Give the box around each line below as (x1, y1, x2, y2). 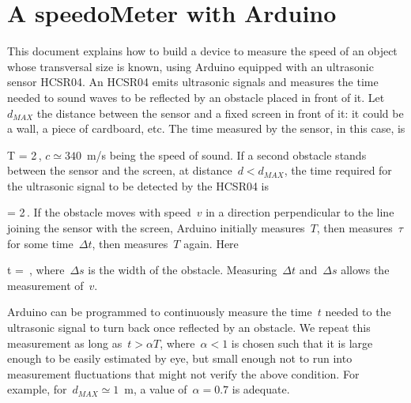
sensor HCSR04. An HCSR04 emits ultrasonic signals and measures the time (7, 73, 379, 90)
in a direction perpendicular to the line (205, 204, 394, 220)
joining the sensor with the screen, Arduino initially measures (7, 220, 305, 236)
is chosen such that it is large (231, 334, 373, 351)
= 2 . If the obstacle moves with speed (7, 204, 191, 220)
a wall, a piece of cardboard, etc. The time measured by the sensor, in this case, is (7, 120, 405, 137)
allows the (341, 262, 390, 278)
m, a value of (124, 381, 187, 397)
